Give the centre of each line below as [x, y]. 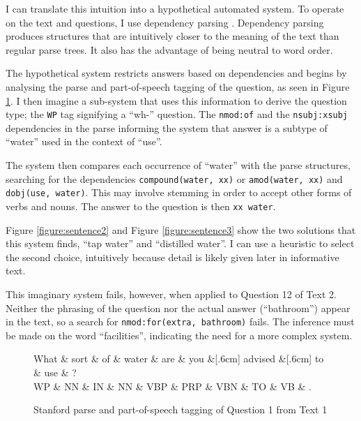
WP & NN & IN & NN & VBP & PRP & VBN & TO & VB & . [172, 386]
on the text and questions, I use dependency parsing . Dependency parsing [165, 22]
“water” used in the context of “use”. [84, 141]
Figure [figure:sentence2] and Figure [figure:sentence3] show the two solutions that [181, 229]
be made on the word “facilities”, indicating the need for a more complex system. [179, 335]
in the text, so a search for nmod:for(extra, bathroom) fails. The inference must [180, 322]
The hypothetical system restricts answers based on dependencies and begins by [176, 73]
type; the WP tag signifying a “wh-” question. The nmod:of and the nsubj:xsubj [177, 114]
